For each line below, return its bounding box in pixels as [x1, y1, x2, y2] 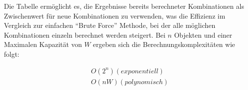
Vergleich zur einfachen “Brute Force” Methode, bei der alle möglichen [4, 20, 216, 30]
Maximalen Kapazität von [4, 39, 82, 49]
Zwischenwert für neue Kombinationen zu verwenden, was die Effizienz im [4, 10, 225, 21]
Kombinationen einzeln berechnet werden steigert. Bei [4, 29, 166, 40]
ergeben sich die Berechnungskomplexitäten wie [93, 39, 235, 49]
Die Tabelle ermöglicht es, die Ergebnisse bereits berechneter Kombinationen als [4, 1, 244, 11]
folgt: [4, 48, 20, 59]
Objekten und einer [174, 29, 232, 40]
